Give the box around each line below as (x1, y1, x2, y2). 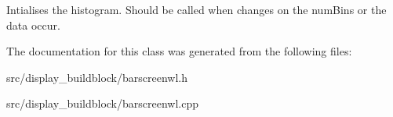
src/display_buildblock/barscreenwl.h (6, 69, 187, 85)
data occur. (6, 16, 60, 33)
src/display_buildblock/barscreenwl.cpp (6, 95, 198, 112)
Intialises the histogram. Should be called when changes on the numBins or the (6, 2, 387, 17)
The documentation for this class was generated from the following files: (6, 43, 352, 59)
